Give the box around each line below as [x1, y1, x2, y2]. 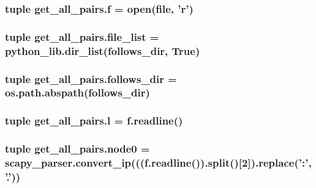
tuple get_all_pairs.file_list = [5, 29, 159, 44]
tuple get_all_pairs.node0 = [5, 141, 150, 156]
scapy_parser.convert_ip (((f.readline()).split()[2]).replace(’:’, [5, 155, 312, 170]
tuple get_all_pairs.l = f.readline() [5, 113, 183, 128]
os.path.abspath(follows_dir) [5, 85, 150, 100]
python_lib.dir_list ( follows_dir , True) [5, 43, 200, 58]
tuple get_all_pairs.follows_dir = [5, 71, 177, 86]
